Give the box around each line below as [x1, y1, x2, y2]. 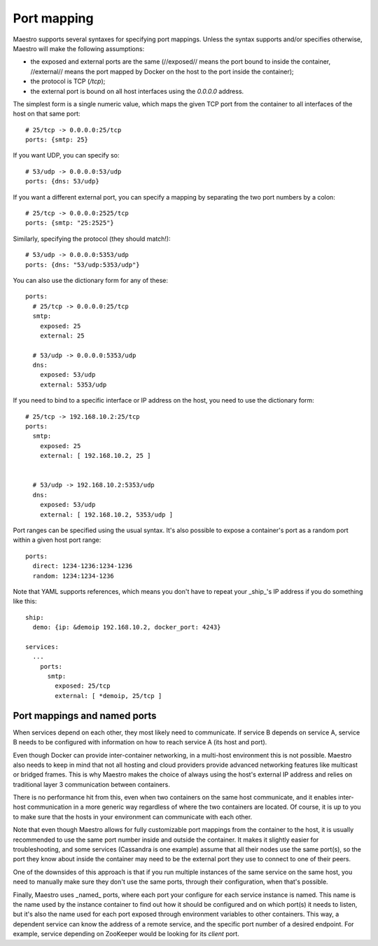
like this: [13, 597, 37, 606]
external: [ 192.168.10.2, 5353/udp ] [39, 510, 174, 518]
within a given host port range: [13, 536, 101, 544]
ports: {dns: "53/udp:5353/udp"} [25, 260, 140, 269]
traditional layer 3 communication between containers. [13, 780, 171, 788]
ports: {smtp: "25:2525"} [25, 219, 115, 227]
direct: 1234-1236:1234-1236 [32, 562, 133, 570]
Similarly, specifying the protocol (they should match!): [13, 235, 171, 243]
